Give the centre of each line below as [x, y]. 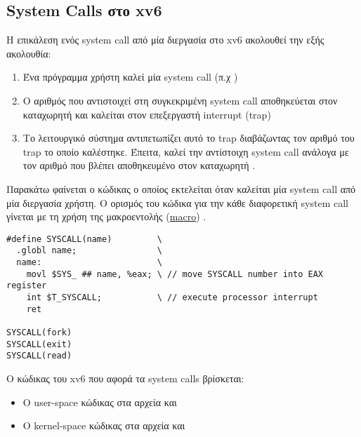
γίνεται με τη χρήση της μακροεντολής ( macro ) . [106, 216]
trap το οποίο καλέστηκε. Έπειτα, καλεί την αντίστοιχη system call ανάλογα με [186, 151]
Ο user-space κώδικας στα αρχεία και [100, 402]
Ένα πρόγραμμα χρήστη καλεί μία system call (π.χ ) [130, 77]
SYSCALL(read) [39, 356]
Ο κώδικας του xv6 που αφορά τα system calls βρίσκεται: [125, 378]
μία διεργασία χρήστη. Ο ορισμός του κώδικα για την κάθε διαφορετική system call [178, 202]
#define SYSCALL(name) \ [84, 239]
